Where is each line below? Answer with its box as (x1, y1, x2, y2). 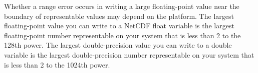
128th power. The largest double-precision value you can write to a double (4, 40, 232, 50)
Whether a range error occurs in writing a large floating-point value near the (4, 1, 239, 11)
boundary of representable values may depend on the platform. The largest (4, 10, 234, 21)
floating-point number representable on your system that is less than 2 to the (4, 30, 241, 40)
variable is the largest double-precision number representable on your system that (4, 49, 254, 60)
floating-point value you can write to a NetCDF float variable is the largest (4, 20, 234, 31)
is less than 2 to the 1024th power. (4, 59, 110, 70)
